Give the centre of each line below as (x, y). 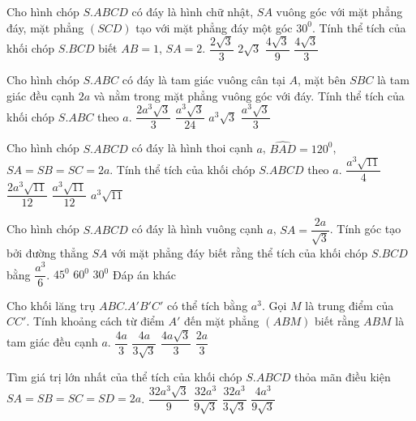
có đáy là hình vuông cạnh (197, 229)
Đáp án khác (144, 274)
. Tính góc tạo (365, 229)
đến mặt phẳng (221, 321)
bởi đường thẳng (47, 252)
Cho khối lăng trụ (51, 305)
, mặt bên (322, 80)
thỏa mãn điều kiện (343, 377)
